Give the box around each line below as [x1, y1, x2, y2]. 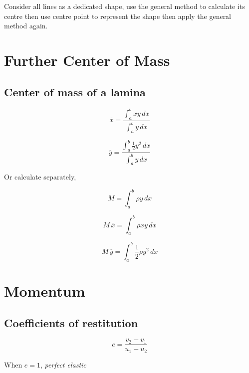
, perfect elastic [40, 359, 86, 370]
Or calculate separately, [4, 172, 76, 182]
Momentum [4, 280, 85, 301]
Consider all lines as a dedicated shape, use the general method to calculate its [4, 1, 245, 11]
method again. [4, 20, 48, 31]
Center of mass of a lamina [4, 84, 146, 99]
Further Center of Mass [4, 49, 170, 70]
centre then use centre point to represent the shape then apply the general [4, 10, 232, 21]
